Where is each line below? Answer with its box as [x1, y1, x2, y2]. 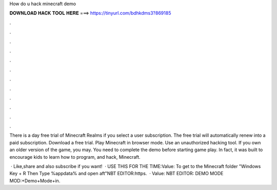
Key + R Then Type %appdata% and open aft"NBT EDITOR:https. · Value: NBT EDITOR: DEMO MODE [9, 171, 224, 177]
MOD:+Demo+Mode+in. [9, 177, 61, 184]
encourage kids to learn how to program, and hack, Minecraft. [9, 154, 141, 160]
